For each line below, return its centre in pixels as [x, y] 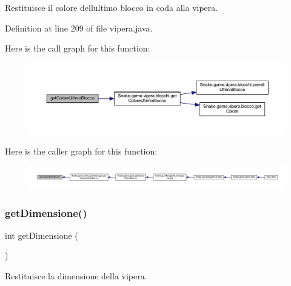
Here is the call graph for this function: [78, 48]
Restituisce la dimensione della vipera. [76, 276]
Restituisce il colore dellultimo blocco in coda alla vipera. [112, 7]
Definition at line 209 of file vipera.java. [79, 28]
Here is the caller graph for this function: [81, 151]
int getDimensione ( [42, 235]
